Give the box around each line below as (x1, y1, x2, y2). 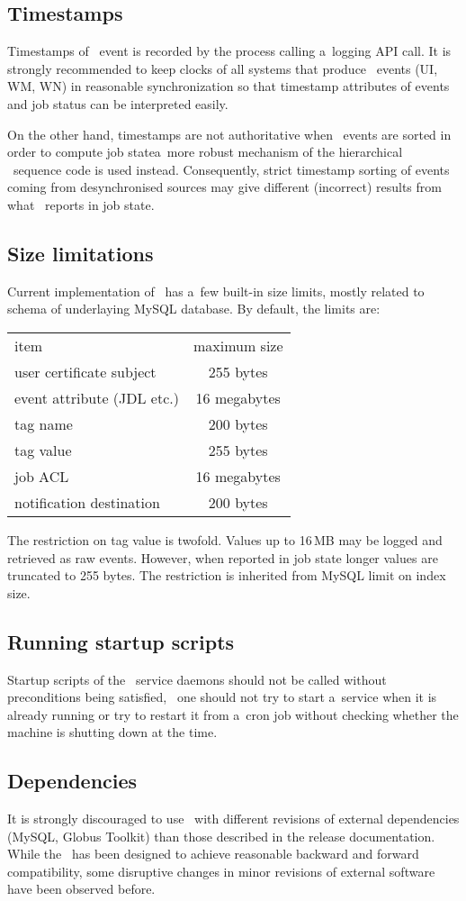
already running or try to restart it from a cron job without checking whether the (7, 705, 459, 724)
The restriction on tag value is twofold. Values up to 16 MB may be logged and (7, 530, 443, 549)
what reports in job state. (7, 195, 155, 214)
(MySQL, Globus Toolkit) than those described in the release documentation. (7, 826, 435, 845)
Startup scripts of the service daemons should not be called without (7, 669, 387, 688)
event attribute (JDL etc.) (14, 387, 179, 408)
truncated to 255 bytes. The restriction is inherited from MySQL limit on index (7, 566, 446, 585)
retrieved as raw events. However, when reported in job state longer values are (7, 548, 438, 567)
